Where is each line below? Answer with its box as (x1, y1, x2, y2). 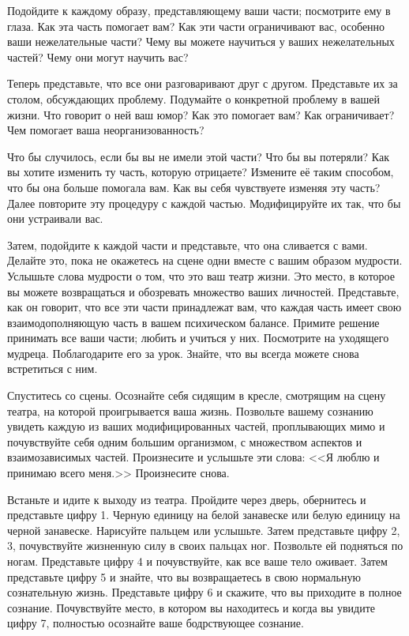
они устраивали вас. (7, 210, 103, 227)
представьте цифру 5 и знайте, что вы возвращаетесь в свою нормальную (7, 568, 361, 585)
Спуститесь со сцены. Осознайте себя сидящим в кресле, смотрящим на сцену (7, 387, 386, 404)
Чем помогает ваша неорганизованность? (7, 122, 204, 138)
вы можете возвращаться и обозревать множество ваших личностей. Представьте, (7, 283, 400, 299)
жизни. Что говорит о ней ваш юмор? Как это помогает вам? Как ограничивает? (7, 106, 395, 122)
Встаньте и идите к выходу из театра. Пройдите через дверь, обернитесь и (7, 491, 366, 507)
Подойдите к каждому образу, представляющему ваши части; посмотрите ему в (7, 2, 391, 18)
